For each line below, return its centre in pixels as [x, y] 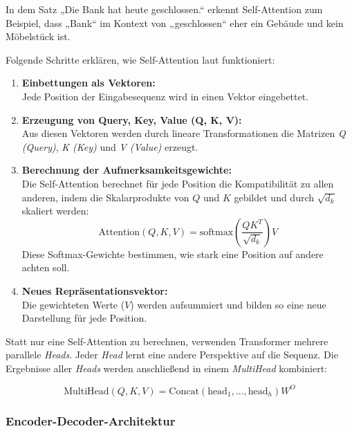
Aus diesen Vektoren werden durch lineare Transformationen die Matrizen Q [184, 133]
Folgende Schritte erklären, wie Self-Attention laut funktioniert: [140, 59]
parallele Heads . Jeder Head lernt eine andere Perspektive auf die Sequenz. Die [172, 355]
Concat [184, 391]
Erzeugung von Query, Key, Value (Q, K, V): [132, 119]
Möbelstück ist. [38, 36]
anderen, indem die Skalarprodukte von [105, 197]
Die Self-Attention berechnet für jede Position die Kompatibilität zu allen [178, 183]
